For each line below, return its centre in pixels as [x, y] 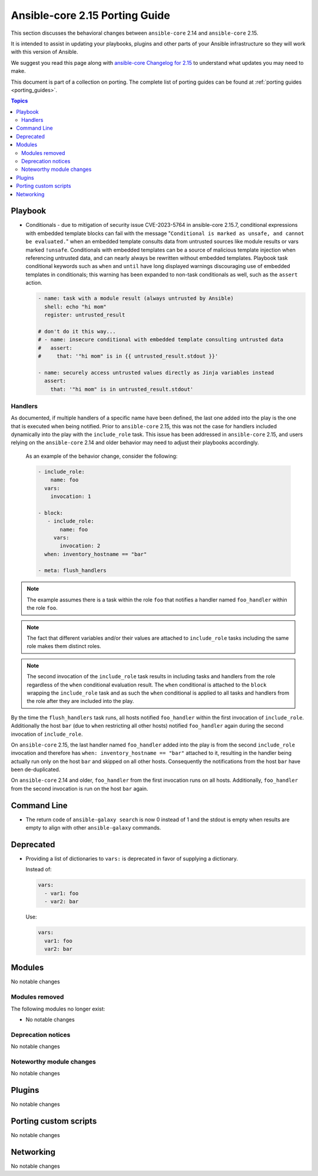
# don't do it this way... [77, 331]
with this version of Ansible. [45, 52]
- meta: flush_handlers [72, 571]
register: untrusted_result [85, 315]
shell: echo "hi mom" [76, 307]
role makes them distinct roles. [64, 646]
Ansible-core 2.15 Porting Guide [90, 15]
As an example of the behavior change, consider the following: [102, 456]
